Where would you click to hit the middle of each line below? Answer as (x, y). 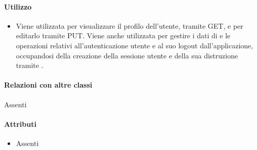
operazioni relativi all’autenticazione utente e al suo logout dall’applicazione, (135, 45)
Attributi (20, 124)
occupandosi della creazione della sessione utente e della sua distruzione (127, 55)
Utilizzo (18, 6)
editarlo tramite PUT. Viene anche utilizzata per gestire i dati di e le (123, 35)
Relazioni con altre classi (48, 85)
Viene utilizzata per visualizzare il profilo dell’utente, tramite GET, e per (130, 25)
